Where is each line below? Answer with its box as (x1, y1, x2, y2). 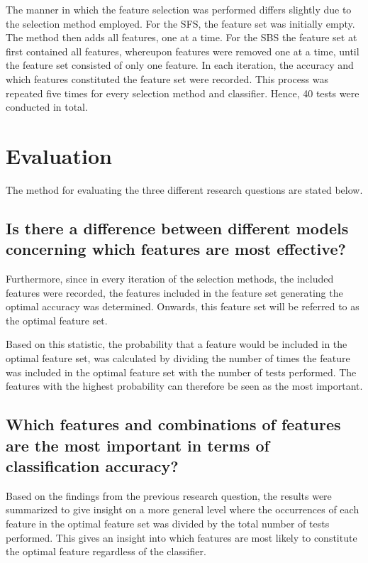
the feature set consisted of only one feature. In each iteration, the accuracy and (6, 58, 354, 72)
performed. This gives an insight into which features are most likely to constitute (6, 530, 357, 545)
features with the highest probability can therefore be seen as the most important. (6, 378, 363, 393)
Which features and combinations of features (6, 413, 341, 435)
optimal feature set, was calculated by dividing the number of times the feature (6, 351, 350, 366)
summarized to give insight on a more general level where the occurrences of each (6, 502, 359, 517)
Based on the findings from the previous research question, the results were (6, 488, 332, 503)
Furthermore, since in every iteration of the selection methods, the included (6, 271, 334, 286)
